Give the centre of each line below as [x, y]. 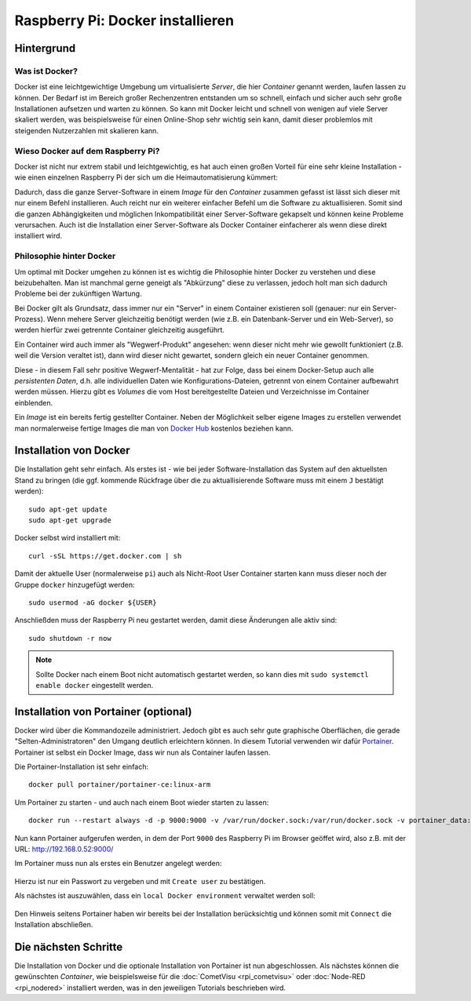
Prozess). [30, 319]
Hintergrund [45, 48]
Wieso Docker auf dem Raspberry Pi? [87, 151]
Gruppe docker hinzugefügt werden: [75, 584]
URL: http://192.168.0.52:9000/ [64, 849]
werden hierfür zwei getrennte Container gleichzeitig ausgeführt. [120, 330]
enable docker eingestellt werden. [95, 685]
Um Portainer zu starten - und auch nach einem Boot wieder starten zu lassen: [142, 802]
